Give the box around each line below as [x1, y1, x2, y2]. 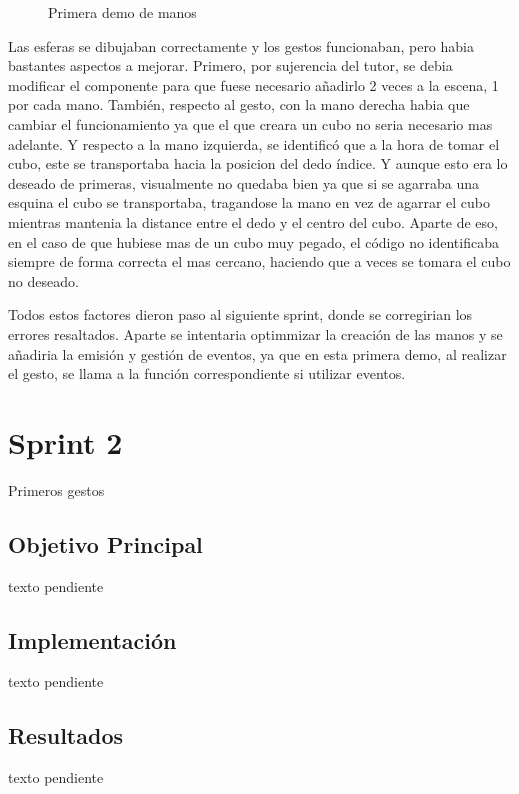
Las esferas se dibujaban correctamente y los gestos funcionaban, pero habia [8, 35, 474, 56]
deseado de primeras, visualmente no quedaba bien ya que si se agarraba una [8, 172, 480, 193]
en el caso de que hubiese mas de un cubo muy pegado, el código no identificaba [8, 231, 499, 252]
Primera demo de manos [48, 2, 197, 22]
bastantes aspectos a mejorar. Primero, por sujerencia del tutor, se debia [8, 55, 453, 76]
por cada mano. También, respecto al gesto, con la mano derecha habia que [8, 94, 470, 115]
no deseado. [8, 270, 79, 291]
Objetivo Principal [8, 528, 203, 559]
